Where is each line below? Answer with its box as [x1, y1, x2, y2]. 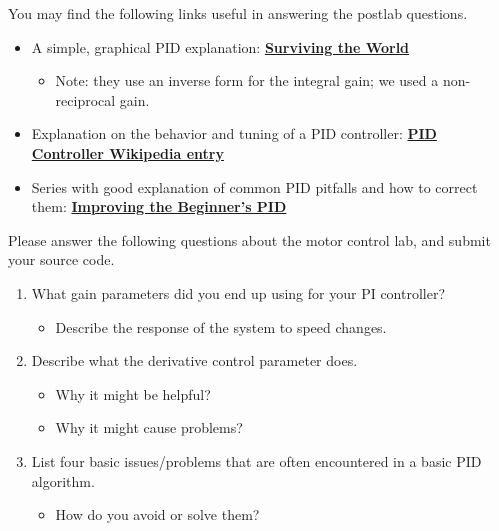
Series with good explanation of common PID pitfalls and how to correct [31, 176, 478, 197]
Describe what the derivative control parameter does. [31, 350, 358, 371]
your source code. [8, 249, 115, 270]
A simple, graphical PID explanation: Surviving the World [31, 36, 410, 57]
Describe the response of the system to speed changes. [55, 316, 387, 337]
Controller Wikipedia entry [31, 142, 224, 163]
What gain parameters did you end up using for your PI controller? [31, 282, 446, 303]
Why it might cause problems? [55, 417, 243, 438]
